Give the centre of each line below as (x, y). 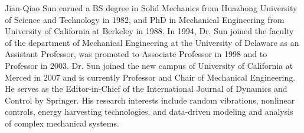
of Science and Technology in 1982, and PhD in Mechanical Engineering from (145, 19)
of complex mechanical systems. (62, 123)
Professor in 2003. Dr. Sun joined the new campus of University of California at (149, 65)
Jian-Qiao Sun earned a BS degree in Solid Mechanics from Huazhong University (151, 8)
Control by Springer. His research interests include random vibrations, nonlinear (150, 100)
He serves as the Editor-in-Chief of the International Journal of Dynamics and (146, 89)
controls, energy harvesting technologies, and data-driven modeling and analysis (149, 112)
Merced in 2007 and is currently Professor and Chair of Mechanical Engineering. (150, 77)
